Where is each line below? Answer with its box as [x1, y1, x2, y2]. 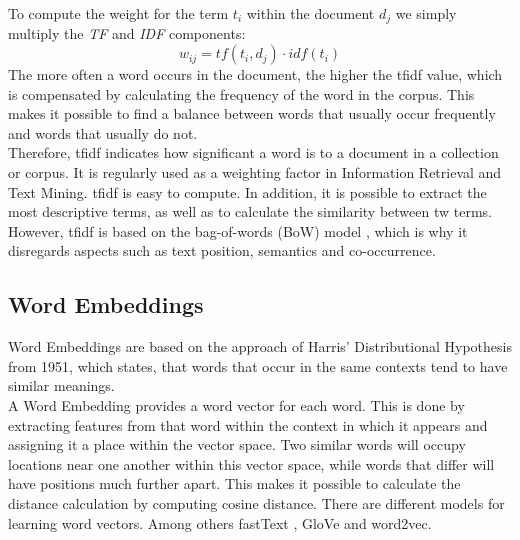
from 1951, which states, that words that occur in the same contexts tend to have [8, 355, 508, 376]
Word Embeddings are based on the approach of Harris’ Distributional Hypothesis [8, 336, 512, 357]
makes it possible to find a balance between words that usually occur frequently [8, 103, 496, 124]
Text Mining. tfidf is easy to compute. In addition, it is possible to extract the [8, 181, 487, 202]
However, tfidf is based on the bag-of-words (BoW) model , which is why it [8, 220, 468, 241]
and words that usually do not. [8, 122, 198, 143]
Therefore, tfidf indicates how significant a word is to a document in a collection [8, 142, 499, 163]
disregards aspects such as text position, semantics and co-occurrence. [8, 240, 436, 261]
